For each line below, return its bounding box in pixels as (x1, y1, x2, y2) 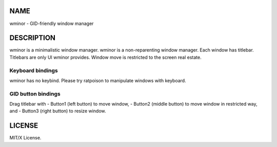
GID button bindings (9, 90, 61, 97)
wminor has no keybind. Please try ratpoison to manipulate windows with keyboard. (9, 77, 187, 84)
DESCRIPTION (9, 34, 56, 42)
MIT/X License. (9, 135, 42, 141)
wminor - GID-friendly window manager (9, 20, 94, 27)
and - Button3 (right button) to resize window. (9, 108, 106, 114)
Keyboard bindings (9, 67, 58, 74)
